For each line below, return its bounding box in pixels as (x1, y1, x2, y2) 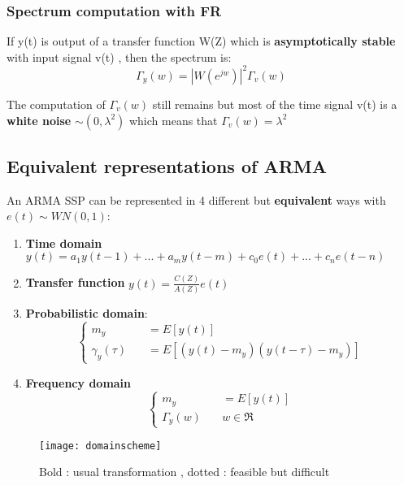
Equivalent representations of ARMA (7, 153, 327, 178)
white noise (7, 111, 72, 128)
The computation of (7, 95, 106, 112)
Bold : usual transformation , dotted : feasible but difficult (39, 463, 330, 480)
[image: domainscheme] (39, 440, 162, 452)
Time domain (25, 234, 102, 251)
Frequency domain (25, 374, 132, 391)
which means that (128, 111, 218, 128)
